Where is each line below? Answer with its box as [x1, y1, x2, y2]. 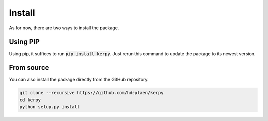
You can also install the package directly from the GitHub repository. [9, 77, 149, 83]
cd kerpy [19, 97, 41, 103]
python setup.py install [19, 104, 80, 110]
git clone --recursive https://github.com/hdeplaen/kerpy [19, 90, 164, 96]
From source [9, 63, 49, 72]
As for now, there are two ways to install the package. [9, 25, 119, 31]
